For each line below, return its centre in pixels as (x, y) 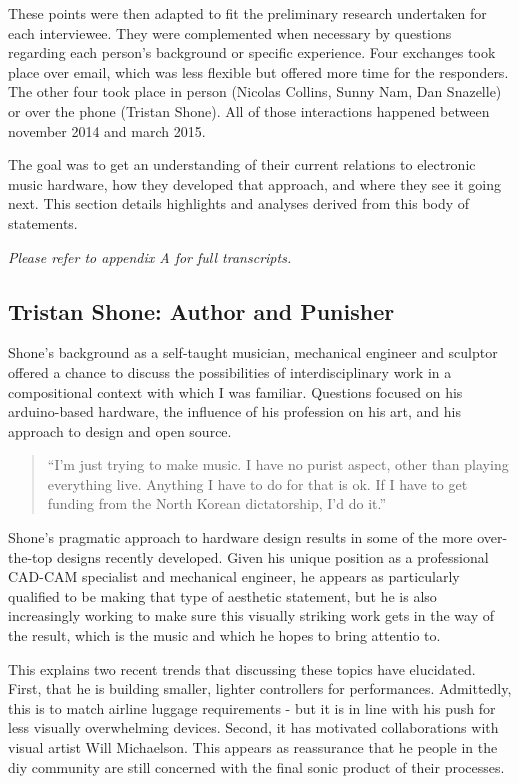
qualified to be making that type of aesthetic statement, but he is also (222, 595)
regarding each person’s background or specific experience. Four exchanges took (252, 52)
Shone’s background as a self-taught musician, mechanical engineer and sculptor (253, 352)
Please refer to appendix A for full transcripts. (150, 256)
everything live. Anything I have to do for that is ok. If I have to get (257, 483)
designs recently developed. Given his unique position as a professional (272, 556)
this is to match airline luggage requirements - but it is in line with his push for (252, 707)
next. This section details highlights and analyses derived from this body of (239, 203)
